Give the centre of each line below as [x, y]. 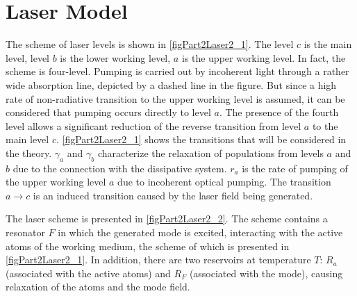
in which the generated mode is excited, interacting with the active [200, 232]
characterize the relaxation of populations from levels [210, 153]
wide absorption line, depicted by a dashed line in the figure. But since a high [171, 84]
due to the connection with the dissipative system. [120, 168]
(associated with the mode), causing [266, 273]
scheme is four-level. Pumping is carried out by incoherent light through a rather [177, 71]
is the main [328, 44]
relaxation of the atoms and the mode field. [98, 287]
